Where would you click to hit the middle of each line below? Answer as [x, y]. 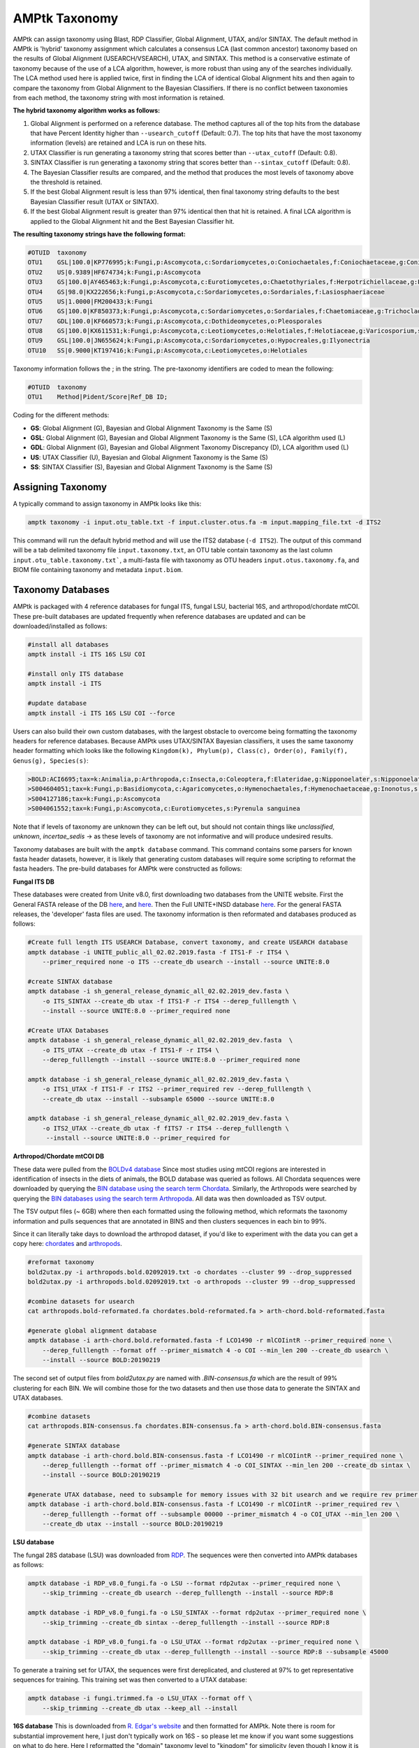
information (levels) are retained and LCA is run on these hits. [118, 143]
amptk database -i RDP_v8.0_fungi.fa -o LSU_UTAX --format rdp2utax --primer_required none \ [193, 1642]
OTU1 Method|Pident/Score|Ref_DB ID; [97, 397]
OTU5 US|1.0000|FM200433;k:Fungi [90, 301]
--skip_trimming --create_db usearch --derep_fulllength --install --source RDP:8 [188, 1593]
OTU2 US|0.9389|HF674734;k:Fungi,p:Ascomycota [114, 272]
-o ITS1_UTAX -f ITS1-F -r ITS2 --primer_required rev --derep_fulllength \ [177, 1089]
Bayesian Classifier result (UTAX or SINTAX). [95, 201]
